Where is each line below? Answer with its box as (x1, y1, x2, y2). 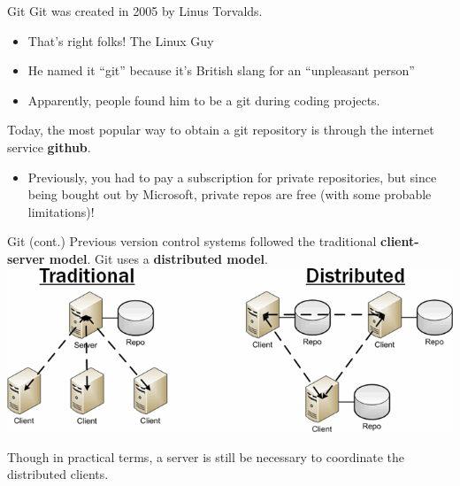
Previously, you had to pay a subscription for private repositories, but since (27, 167, 437, 186)
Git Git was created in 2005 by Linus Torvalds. (7, 2, 263, 19)
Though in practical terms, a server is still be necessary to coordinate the (7, 447, 405, 466)
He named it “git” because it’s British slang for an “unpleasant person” (27, 61, 415, 80)
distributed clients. (7, 465, 109, 483)
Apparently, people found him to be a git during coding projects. (27, 90, 380, 109)
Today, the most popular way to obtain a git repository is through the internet (7, 120, 434, 139)
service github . (7, 137, 91, 156)
